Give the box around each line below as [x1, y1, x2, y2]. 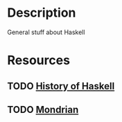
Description [7, 5, 76, 21]
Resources [7, 52, 71, 68]
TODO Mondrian [7, 103, 79, 116]
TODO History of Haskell [7, 80, 115, 92]
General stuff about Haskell [7, 28, 85, 36]
